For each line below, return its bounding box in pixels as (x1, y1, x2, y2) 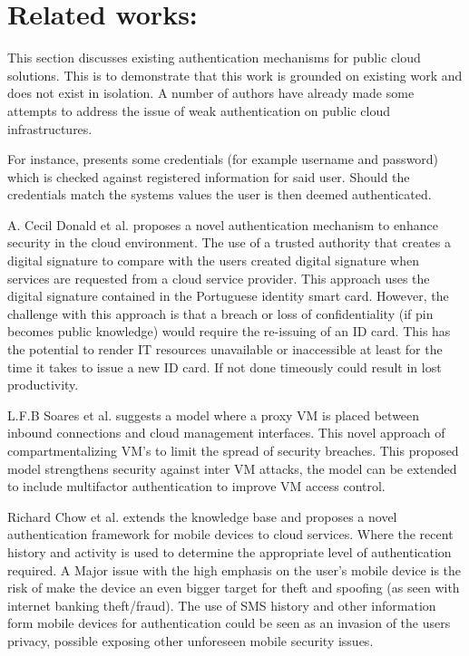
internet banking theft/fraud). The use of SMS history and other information (7, 595, 436, 614)
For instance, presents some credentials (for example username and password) (7, 150, 439, 169)
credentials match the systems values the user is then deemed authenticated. (7, 185, 432, 204)
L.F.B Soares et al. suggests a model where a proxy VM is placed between (7, 405, 420, 424)
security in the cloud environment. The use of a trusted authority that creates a (7, 233, 451, 252)
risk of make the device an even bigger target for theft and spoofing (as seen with (7, 578, 460, 597)
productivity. (7, 375, 79, 394)
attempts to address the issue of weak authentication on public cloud (7, 101, 390, 120)
